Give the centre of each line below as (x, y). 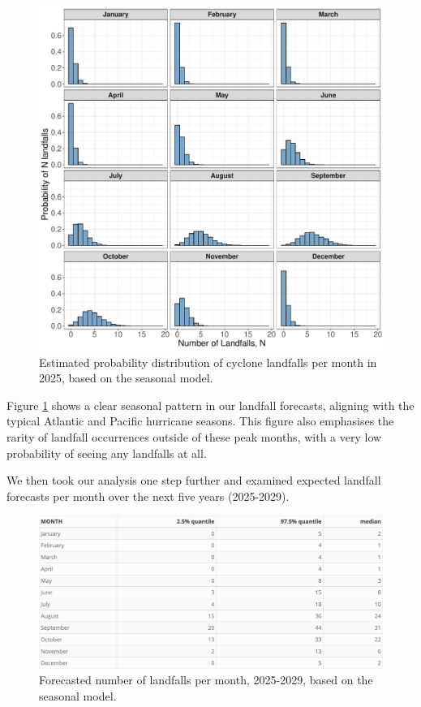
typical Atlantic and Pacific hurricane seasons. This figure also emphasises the (200, 421)
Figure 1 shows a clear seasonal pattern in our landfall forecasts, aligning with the (210, 405)
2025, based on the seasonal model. (126, 378)
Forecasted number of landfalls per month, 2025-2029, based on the (206, 680)
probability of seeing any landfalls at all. (107, 453)
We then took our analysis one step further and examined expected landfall (194, 480)
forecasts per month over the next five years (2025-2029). (148, 496)
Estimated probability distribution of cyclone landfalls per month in (208, 362)
